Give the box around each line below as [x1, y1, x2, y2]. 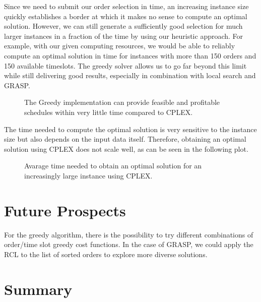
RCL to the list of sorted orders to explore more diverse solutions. [4, 249, 208, 259]
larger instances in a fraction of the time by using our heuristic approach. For [4, 30, 243, 41]
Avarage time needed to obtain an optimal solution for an [24, 160, 202, 171]
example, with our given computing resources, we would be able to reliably [4, 40, 235, 51]
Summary [4, 278, 73, 299]
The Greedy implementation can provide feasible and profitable [24, 97, 220, 107]
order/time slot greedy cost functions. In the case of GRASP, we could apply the [4, 239, 253, 250]
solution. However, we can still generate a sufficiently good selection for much [4, 21, 243, 31]
